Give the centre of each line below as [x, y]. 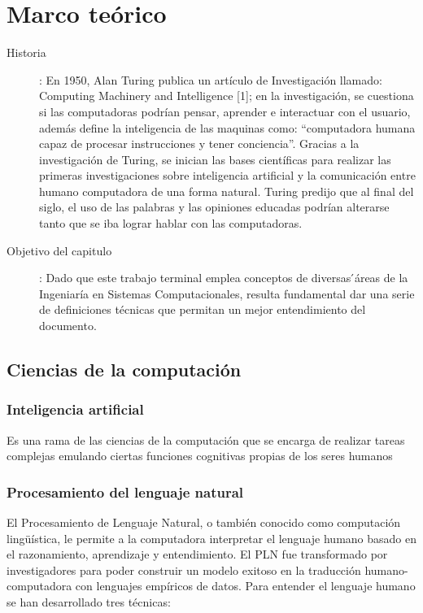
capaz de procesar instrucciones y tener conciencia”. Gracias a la [199, 143]
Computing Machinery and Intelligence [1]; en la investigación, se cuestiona [227, 96]
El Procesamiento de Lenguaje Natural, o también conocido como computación [204, 522]
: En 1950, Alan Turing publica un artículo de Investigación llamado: [211, 79]
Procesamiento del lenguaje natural [125, 491]
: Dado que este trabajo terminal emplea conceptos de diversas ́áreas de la [224, 278]
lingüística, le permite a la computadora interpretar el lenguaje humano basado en [211, 538]
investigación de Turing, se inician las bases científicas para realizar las [215, 159]
